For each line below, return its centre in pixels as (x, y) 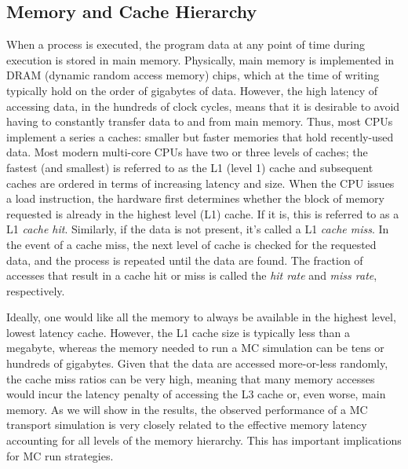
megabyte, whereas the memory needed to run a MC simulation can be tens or (195, 348)
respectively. (36, 290)
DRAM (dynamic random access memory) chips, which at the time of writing (193, 75)
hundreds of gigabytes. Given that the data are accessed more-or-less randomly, (197, 363)
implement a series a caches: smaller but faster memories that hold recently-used (200, 136)
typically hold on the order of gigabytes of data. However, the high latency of (192, 90)
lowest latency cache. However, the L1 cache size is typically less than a (178, 332)
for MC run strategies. (60, 455)
